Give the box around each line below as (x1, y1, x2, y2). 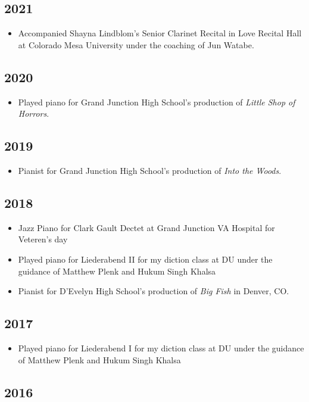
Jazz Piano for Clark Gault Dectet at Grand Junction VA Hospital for (18, 221, 275, 233)
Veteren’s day (18, 233, 68, 245)
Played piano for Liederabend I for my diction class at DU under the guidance (18, 341, 304, 354)
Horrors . (18, 107, 49, 120)
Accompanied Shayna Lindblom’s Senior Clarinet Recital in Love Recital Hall (18, 27, 302, 39)
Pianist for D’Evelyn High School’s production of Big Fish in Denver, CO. (18, 285, 289, 297)
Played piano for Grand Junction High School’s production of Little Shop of (18, 95, 295, 108)
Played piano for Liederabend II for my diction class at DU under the (18, 253, 273, 265)
